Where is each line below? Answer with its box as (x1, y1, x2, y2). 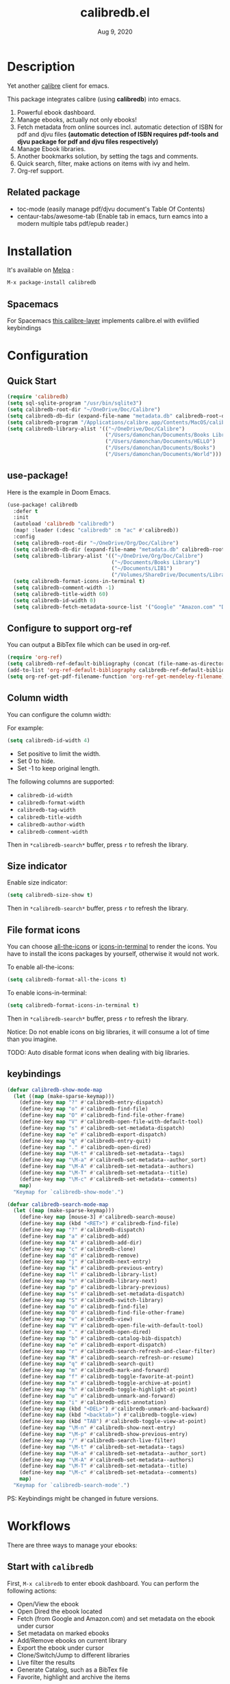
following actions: (7, 1586, 57, 1595)
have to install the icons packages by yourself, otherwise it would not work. (7, 950, 219, 958)
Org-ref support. (16, 166, 64, 174)
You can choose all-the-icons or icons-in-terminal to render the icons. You (7, 942, 218, 951)
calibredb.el (79, 5, 151, 21)
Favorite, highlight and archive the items (16, 1672, 130, 1681)
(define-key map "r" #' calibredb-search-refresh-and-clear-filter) (19, 1347, 216, 1354)
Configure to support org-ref (7, 622, 132, 634)
